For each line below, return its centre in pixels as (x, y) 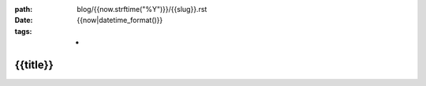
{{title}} (34, 64)
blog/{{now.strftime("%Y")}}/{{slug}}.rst (142, 9)
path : (24, 9)
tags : (23, 31)
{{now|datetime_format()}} (120, 21)
